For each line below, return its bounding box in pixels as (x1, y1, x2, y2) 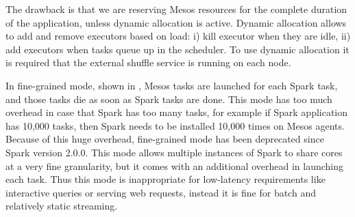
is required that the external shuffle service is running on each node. (5, 55, 291, 70)
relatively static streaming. (5, 199, 118, 213)
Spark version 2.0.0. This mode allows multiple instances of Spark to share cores (5, 145, 343, 159)
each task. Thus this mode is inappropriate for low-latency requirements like (5, 172, 326, 186)
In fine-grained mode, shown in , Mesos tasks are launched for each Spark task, (5, 78, 338, 92)
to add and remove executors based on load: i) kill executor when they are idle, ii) (5, 29, 351, 43)
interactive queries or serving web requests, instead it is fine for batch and (5, 185, 316, 199)
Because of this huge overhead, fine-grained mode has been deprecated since (5, 132, 324, 146)
